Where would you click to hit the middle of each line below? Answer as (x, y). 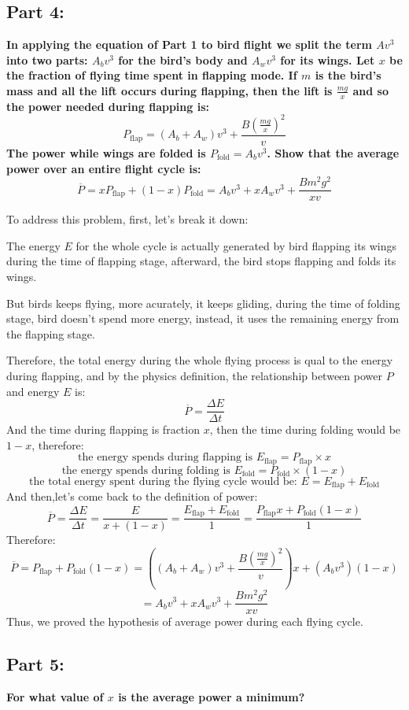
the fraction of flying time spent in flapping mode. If (152, 75)
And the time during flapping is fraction (103, 429)
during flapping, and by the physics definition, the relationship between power (194, 376)
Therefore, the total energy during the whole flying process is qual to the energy (200, 360)
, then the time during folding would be (305, 429)
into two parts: (47, 59)
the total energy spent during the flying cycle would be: (163, 481)
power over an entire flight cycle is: (104, 168)
